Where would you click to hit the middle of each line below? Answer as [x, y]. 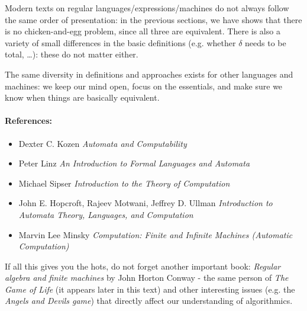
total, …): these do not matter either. [72, 54]
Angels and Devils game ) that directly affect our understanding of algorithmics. [149, 301]
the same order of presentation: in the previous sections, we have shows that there [153, 19]
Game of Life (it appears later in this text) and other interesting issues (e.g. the [150, 289]
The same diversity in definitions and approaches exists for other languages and [149, 74]
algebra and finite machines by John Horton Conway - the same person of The [147, 278]
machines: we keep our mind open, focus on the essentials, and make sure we [144, 86]
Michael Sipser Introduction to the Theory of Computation [124, 183]
